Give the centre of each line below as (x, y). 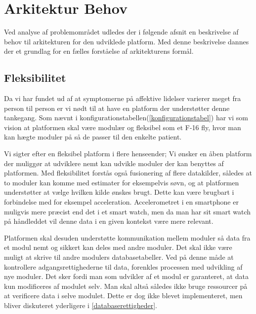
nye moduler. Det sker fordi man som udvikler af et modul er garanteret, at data (126, 276)
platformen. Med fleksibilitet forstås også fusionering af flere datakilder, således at (128, 173)
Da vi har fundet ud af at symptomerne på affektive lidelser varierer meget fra (123, 98)
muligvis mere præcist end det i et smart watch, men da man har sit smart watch (128, 211)
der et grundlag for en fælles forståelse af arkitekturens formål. (99, 51)
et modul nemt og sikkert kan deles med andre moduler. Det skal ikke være (118, 247)
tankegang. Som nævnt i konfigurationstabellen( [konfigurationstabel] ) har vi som (126, 118)
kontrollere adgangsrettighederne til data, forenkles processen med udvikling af (123, 266)
